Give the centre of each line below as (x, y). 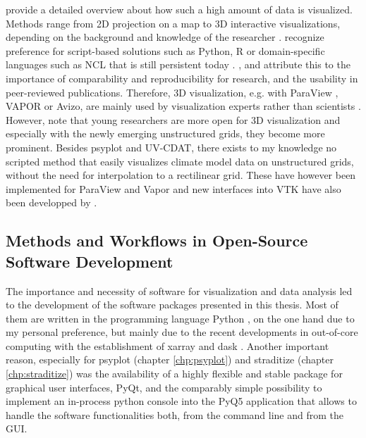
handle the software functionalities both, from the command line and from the (175, 414)
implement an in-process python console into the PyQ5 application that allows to (181, 401)
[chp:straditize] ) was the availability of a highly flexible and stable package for (174, 374)
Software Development (90, 261)
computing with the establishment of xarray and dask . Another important (167, 345)
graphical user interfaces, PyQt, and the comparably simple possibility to (164, 387)
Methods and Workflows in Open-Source (157, 240)
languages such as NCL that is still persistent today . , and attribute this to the (178, 64)
